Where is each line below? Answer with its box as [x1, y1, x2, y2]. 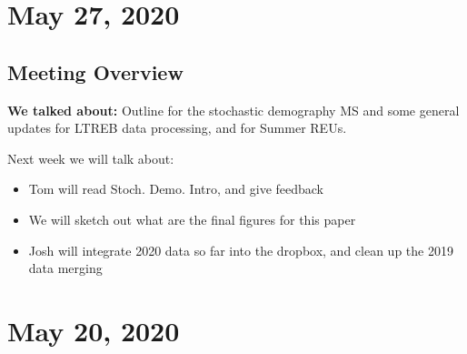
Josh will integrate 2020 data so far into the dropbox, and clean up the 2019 [28, 240, 453, 259]
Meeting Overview [7, 57, 184, 86]
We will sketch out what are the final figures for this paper [28, 209, 356, 228]
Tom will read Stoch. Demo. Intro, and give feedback [28, 179, 324, 198]
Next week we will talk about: [7, 148, 174, 167]
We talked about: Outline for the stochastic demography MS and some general [7, 100, 460, 119]
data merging [28, 258, 103, 278]
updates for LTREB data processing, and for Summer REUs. [7, 118, 347, 137]
